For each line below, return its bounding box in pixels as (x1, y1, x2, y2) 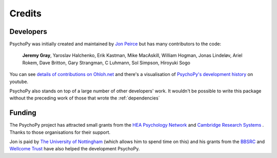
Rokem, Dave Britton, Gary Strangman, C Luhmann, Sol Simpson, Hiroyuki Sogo (22, 60, 191, 66)
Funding (9, 108, 37, 117)
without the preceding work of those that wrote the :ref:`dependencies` (9, 95, 160, 101)
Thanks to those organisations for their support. (9, 129, 111, 135)
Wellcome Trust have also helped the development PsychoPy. (9, 146, 140, 152)
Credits (9, 8, 42, 19)
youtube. (9, 78, 28, 85)
